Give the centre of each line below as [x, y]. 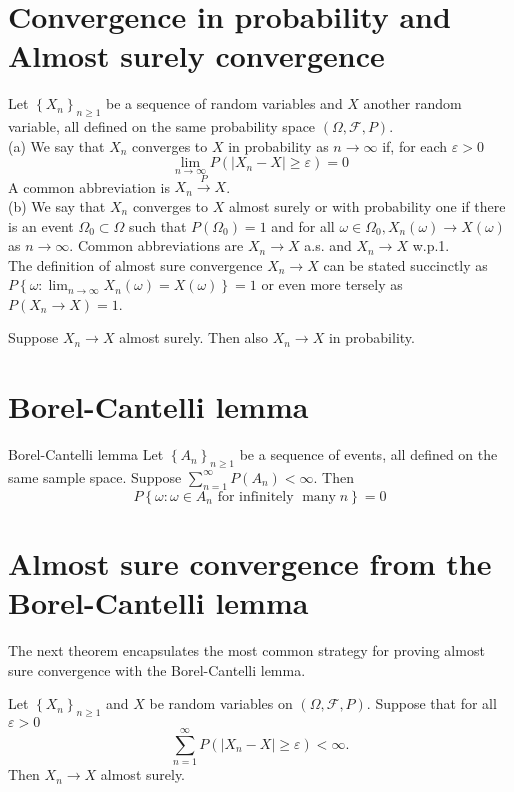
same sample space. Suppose [95, 476]
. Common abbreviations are [156, 245]
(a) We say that [56, 145]
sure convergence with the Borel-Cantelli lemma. [157, 669]
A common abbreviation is [89, 186]
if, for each [415, 145]
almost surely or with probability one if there [367, 205]
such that [158, 225]
